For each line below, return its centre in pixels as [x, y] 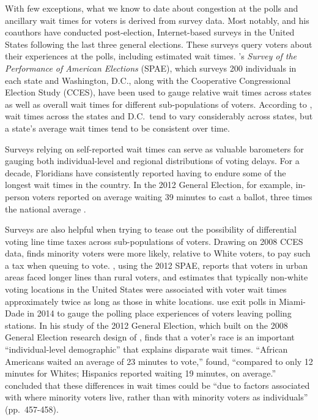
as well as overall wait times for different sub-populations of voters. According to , [159, 104]
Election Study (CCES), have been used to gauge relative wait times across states [158, 92]
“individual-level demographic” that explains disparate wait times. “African [146, 349]
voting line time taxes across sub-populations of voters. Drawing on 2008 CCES [154, 241]
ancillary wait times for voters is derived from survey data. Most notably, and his [157, 20]
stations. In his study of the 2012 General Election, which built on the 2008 [146, 325]
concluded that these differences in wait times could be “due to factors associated [157, 385]
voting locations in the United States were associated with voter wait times [146, 289]
